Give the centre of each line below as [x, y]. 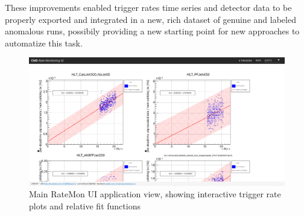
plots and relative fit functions [85, 205]
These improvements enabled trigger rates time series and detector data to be [148, 7]
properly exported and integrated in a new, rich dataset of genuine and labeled [150, 19]
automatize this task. [44, 43]
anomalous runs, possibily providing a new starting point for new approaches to [152, 31]
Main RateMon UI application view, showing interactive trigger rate [155, 194]
